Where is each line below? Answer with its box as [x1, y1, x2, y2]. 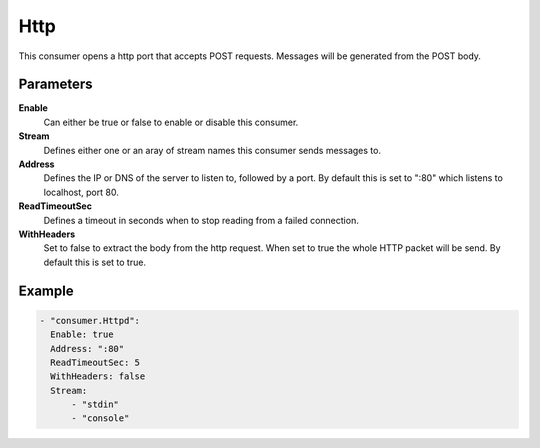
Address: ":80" [50, 343, 125, 354]
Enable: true [50, 329, 114, 340]
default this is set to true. [43, 256, 147, 268]
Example [18, 282, 74, 299]
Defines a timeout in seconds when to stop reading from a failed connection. [43, 214, 359, 226]
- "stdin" [71, 399, 120, 410]
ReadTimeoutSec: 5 [50, 356, 140, 368]
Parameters [18, 76, 93, 93]
